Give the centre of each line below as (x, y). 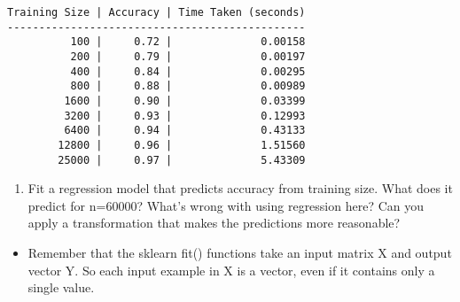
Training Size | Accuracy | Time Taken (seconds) (156, 12)
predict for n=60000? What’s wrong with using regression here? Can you (226, 205)
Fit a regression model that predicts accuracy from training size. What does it (240, 188)
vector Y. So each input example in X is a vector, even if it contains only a (231, 270)
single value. (61, 287)
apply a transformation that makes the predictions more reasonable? (214, 223)
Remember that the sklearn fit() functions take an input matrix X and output (240, 252)
